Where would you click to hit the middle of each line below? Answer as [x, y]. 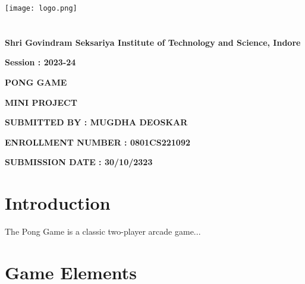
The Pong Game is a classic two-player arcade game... [103, 231]
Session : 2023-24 [40, 62]
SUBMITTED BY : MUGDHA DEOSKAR [96, 122]
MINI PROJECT [41, 102]
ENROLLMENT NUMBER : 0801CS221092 [98, 142]
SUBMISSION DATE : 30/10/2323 [79, 162]
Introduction [58, 203]
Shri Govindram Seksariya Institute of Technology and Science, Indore [153, 42]
